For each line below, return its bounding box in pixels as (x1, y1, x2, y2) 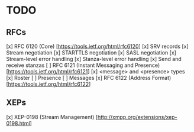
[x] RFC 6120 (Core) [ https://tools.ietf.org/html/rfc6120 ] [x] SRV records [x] (6, 43, 189, 50)
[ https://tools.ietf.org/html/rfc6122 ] (6, 81, 91, 88)
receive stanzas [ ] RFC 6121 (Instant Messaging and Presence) (6, 62, 160, 69)
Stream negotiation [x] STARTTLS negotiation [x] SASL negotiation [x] (6, 49, 176, 56)
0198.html (6, 120, 31, 127)
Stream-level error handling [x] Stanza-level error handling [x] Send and (6, 56, 182, 62)
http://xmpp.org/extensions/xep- (97, 113, 177, 120)
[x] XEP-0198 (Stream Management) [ (6, 113, 98, 120)
